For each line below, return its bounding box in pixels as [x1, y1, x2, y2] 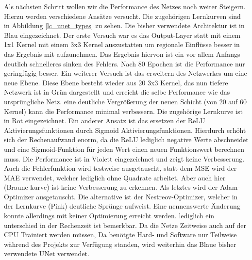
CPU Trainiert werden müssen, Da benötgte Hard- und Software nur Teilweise [4, 229, 237, 240]
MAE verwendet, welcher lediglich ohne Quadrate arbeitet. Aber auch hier [4, 172, 226, 182]
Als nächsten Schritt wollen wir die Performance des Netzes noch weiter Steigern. [4, 1, 246, 11]
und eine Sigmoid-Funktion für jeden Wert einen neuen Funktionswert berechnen [4, 144, 244, 154]
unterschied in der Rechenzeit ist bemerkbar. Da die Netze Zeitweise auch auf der [4, 220, 246, 230]
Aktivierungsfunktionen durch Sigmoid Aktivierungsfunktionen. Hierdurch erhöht [4, 125, 246, 135]
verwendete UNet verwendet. [4, 248, 89, 259]
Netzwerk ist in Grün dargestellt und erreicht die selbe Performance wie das [4, 87, 230, 97]
